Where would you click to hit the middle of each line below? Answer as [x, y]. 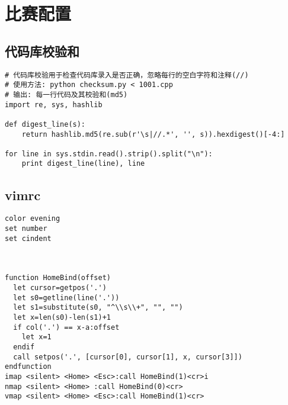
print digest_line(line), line [83, 164]
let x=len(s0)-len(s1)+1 [62, 317]
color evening [33, 219]
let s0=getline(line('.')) [66, 298]
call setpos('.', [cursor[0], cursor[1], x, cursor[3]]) [128, 357]
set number [26, 229]
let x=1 [36, 337]
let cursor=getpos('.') [60, 287]
